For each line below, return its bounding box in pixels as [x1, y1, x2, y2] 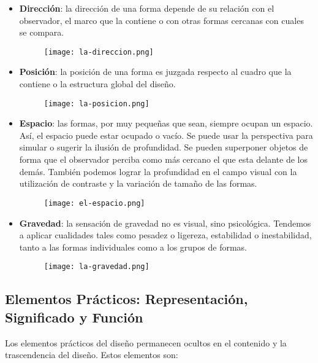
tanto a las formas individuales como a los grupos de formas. [19, 240, 247, 253]
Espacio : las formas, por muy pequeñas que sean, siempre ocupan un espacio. [19, 117, 313, 130]
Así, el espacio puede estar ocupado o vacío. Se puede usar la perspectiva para [19, 128, 313, 141]
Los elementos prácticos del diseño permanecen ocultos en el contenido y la [5, 336, 287, 349]
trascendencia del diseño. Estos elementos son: [5, 348, 178, 361]
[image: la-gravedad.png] [44, 262, 150, 271]
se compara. [19, 26, 64, 39]
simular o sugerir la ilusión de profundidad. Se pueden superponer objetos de [19, 141, 308, 154]
